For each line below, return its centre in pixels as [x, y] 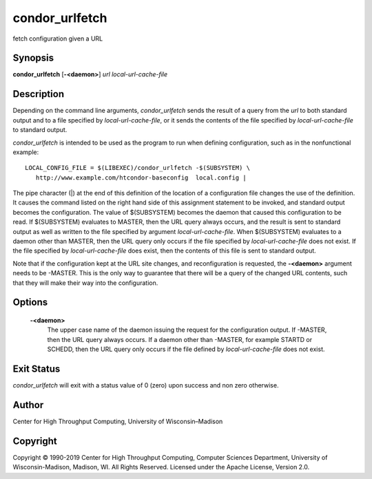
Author [28, 405]
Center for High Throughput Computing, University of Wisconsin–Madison [118, 421]
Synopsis [33, 58]
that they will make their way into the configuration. [85, 283]
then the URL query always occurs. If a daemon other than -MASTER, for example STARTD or [180, 339]
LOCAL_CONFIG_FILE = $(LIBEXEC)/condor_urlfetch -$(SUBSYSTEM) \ [138, 168]
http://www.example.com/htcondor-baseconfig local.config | [141, 178]
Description [39, 94]
